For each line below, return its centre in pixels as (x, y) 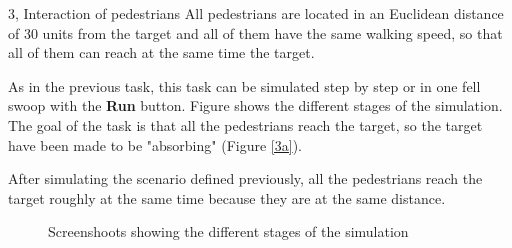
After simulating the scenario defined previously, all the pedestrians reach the (245, 178)
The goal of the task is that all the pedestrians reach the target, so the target (245, 124)
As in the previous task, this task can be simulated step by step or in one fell (244, 85)
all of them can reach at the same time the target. (161, 52)
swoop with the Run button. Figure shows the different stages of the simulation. (255, 105)
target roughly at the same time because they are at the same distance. (227, 197)
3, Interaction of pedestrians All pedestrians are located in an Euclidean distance (256, 13)
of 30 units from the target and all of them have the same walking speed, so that (255, 32)
